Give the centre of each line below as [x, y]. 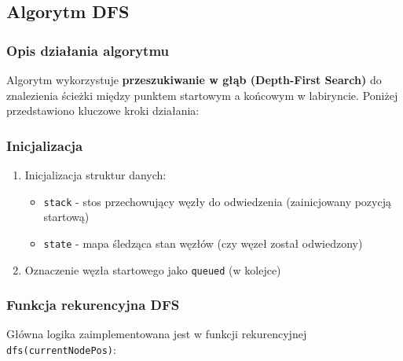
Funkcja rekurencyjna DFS [93, 305]
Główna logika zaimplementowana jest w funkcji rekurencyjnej [157, 334]
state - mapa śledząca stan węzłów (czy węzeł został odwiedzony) [203, 243]
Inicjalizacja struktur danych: [95, 175]
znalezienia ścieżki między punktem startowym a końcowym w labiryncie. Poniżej [202, 95]
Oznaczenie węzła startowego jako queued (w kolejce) [153, 269]
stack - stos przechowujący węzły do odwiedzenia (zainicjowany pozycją [217, 201]
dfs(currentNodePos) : [61, 349]
